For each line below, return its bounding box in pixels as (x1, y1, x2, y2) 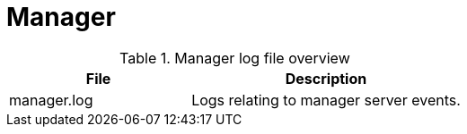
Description (285, 69, 367, 88)
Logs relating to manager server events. (191, 90, 461, 109)
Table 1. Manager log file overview (119, 48, 350, 67)
